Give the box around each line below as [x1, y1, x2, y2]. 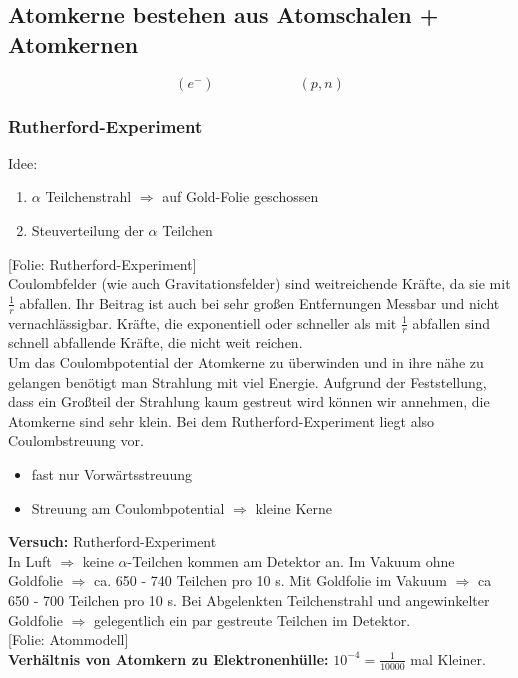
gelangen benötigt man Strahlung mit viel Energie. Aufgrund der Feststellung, [8, 371, 487, 392]
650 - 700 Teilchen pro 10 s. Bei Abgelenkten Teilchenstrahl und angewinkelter [8, 589, 490, 610]
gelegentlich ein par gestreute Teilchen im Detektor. [94, 609, 411, 630]
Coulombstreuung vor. [8, 430, 144, 451]
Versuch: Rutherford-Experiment [8, 531, 217, 552]
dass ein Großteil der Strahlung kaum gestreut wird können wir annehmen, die [8, 391, 490, 412]
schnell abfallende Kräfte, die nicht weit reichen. [8, 332, 303, 353]
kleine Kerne [255, 497, 333, 518]
